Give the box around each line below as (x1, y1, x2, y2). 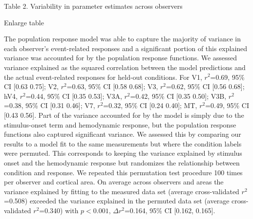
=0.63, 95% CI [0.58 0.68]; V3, (66, 81, 158, 91)
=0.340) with (39, 205, 79, 215)
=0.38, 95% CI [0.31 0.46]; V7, (4, 100, 95, 110)
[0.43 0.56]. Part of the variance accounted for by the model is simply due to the (4, 109, 244, 120)
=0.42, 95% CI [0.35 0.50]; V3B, (130, 91, 227, 101)
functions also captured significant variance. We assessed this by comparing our (4, 129, 241, 139)
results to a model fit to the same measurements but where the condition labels (4, 138, 242, 148)
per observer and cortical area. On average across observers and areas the (4, 177, 224, 187)
